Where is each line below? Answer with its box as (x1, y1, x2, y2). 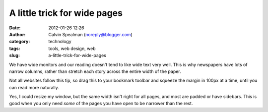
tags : (9, 45, 20, 52)
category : (9, 39, 30, 45)
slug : (9, 53, 20, 58)
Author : (9, 31, 26, 37)
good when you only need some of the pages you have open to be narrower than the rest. (9, 101, 193, 107)
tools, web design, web (48, 45, 96, 52)
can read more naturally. (9, 84, 59, 90)
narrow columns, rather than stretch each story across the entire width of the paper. (9, 68, 181, 74)
